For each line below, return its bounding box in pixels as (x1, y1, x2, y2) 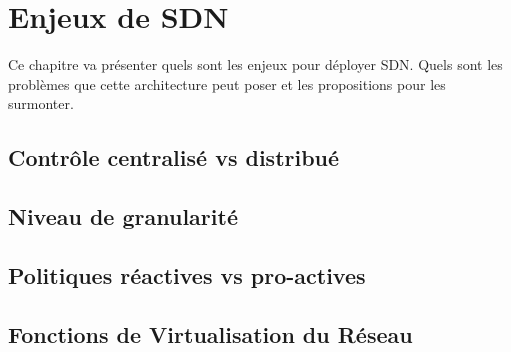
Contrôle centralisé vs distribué (8, 142, 340, 173)
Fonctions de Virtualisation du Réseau (8, 318, 413, 349)
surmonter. (8, 93, 74, 114)
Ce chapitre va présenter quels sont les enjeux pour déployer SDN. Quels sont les (8, 54, 503, 75)
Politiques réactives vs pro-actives (8, 259, 366, 290)
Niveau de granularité (8, 201, 238, 232)
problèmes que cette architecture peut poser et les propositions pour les (8, 73, 446, 94)
